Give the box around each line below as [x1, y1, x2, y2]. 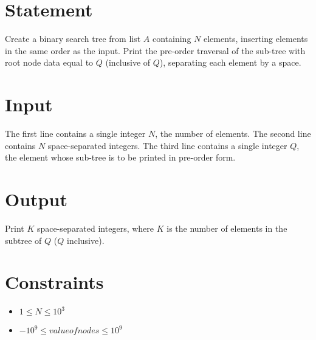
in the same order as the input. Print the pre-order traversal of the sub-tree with [5, 44, 306, 57]
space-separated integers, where [36, 221, 154, 234]
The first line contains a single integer [5, 127, 146, 140]
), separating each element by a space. [159, 56, 301, 69]
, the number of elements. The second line [155, 127, 311, 140]
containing [152, 32, 191, 45]
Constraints [5, 269, 104, 294]
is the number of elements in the [167, 221, 287, 234]
